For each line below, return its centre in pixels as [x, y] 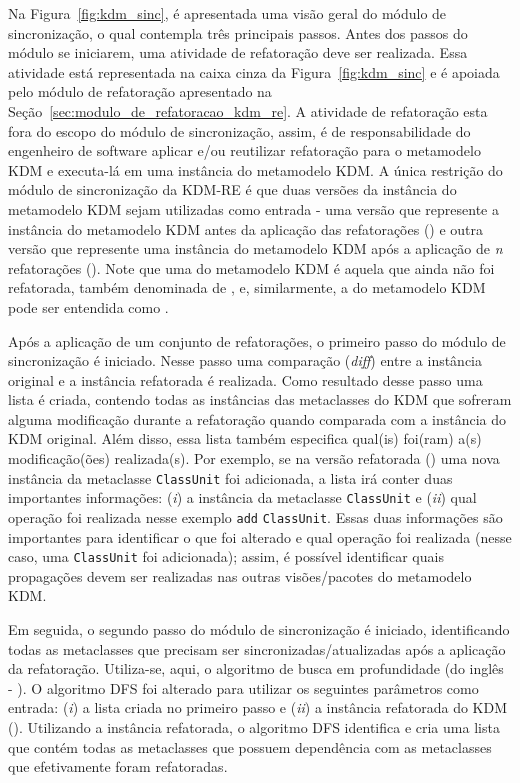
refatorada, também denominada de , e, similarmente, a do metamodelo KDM [247, 287]
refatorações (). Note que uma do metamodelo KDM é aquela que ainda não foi [251, 267]
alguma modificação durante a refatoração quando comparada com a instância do [257, 418]
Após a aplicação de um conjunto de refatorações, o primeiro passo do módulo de [257, 340]
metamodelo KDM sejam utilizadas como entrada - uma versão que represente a [253, 208]
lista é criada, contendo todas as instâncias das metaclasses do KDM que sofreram [260, 399]
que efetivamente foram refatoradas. [118, 766]
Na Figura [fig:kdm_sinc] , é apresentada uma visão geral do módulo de [227, 13]
